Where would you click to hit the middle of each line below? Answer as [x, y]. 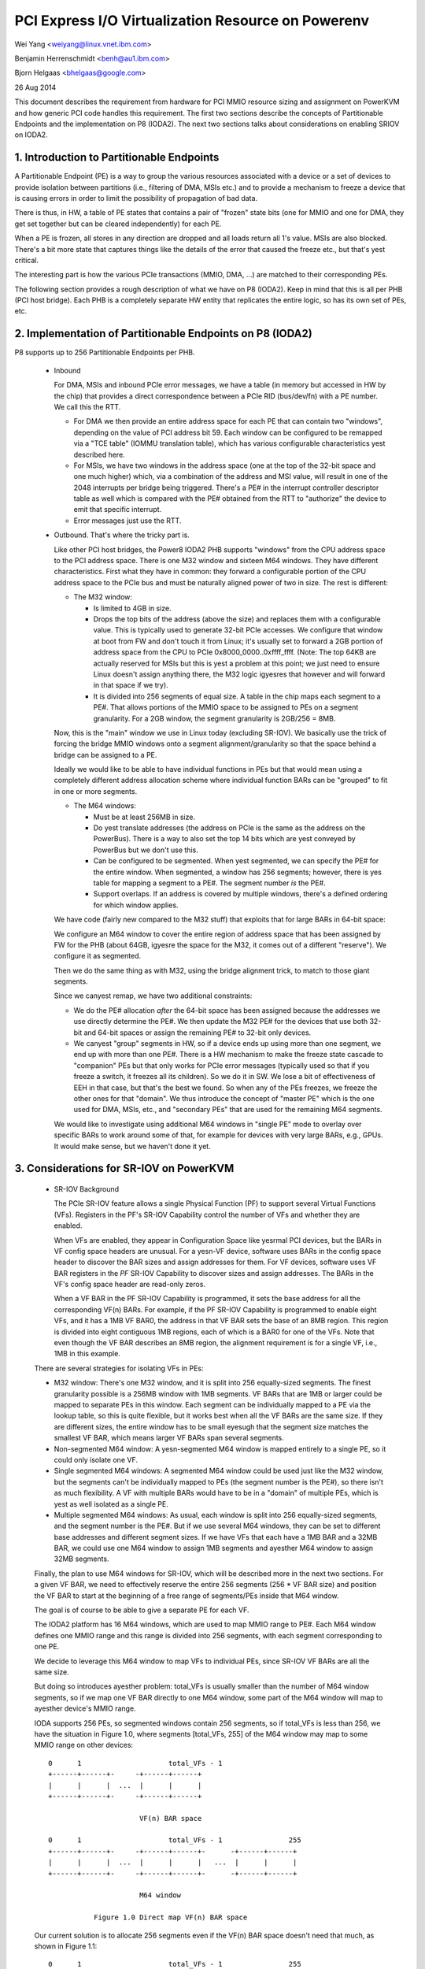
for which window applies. [136, 905]
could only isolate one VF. [96, 1459]
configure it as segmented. [98, 956]
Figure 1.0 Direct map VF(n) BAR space [170, 1917]
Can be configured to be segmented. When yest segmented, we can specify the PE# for [236, 861]
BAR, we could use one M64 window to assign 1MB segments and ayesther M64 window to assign [214, 1548]
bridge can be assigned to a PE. [105, 755]
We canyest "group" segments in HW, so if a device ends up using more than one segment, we [227, 1044]
